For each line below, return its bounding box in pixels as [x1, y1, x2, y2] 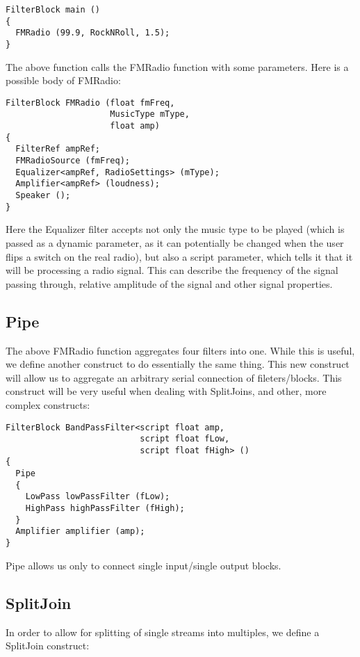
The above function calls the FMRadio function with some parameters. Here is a [6, 59, 349, 74]
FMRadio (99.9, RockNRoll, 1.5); [15, 28, 170, 38]
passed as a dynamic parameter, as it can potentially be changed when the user [6, 235, 344, 250]
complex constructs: [6, 397, 90, 412]
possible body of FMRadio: [6, 73, 121, 88]
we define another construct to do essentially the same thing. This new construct [6, 357, 350, 371]
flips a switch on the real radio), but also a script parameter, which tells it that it [6, 249, 353, 263]
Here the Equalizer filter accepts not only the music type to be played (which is [6, 222, 345, 236]
